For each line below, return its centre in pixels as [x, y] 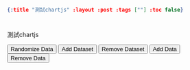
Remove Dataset [123, 49]
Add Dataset [78, 49]
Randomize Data [32, 49]
